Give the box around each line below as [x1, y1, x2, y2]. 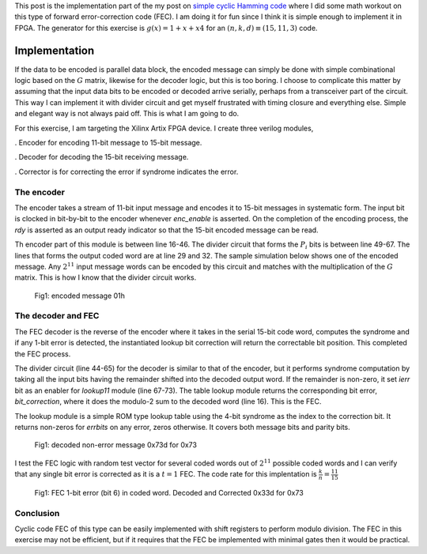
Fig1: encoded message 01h [34, 291, 126, 300]
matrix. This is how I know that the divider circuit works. [14, 273, 197, 282]
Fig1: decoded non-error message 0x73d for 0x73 [34, 440, 198, 450]
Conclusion [14, 507, 60, 518]
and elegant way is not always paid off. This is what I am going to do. [14, 109, 240, 119]
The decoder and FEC [14, 311, 100, 322]
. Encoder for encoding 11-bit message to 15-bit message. [14, 138, 202, 148]
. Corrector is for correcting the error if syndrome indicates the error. [14, 167, 239, 176]
